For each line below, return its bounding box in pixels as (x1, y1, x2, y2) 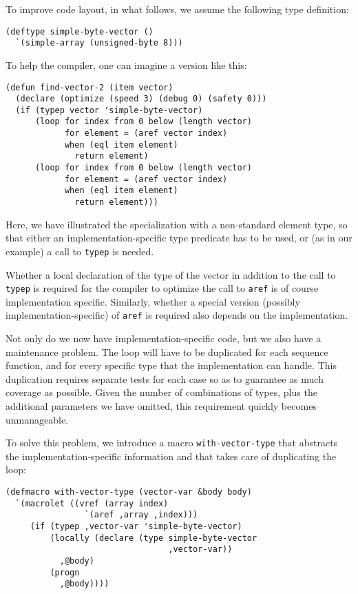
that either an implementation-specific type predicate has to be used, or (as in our (6, 230, 352, 245)
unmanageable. (6, 412, 69, 426)
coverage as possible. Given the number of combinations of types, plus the (6, 385, 317, 399)
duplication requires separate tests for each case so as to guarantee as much (6, 371, 324, 386)
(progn (50, 567, 80, 577)
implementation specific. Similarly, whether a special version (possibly (6, 294, 300, 308)
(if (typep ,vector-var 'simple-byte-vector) (30, 522, 242, 532)
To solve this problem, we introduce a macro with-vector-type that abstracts (6, 435, 338, 450)
